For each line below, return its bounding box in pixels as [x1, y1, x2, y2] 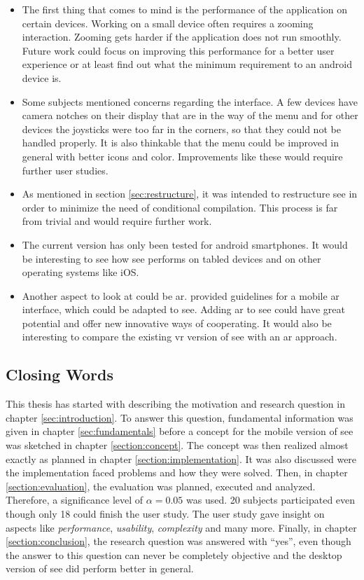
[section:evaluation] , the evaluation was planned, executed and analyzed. [6, 478, 316, 493]
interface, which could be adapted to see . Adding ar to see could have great [22, 302, 345, 317]
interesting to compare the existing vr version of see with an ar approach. [22, 329, 337, 344]
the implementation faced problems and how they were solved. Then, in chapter [6, 465, 348, 480]
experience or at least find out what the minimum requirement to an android [22, 57, 353, 71]
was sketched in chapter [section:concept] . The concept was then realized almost [6, 438, 349, 453]
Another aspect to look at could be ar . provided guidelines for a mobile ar [22, 288, 339, 303]
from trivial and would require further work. [22, 214, 212, 228]
